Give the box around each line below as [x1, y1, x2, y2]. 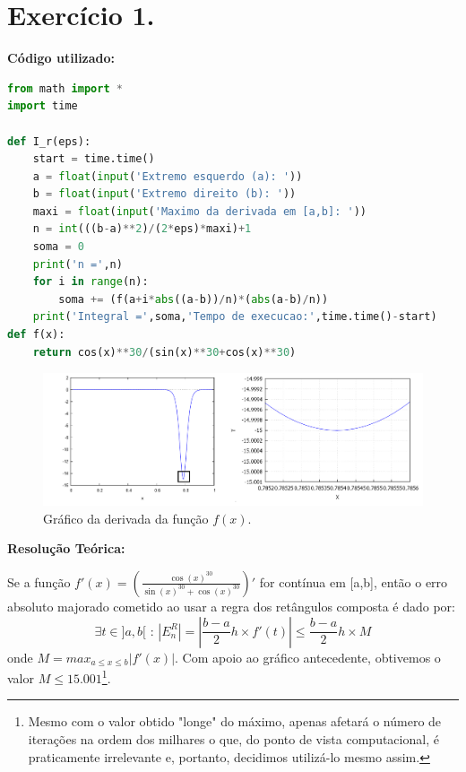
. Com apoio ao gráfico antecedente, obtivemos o [175, 647, 441, 666]
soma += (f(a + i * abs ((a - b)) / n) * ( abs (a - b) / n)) [58, 292, 329, 306]
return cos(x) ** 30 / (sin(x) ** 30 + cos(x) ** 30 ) [32, 345, 297, 359]
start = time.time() [32, 152, 155, 166]
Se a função [7, 572, 71, 591]
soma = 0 [32, 240, 84, 254]
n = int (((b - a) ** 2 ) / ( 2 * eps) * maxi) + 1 [32, 222, 252, 236]
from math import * [7, 82, 123, 95]
